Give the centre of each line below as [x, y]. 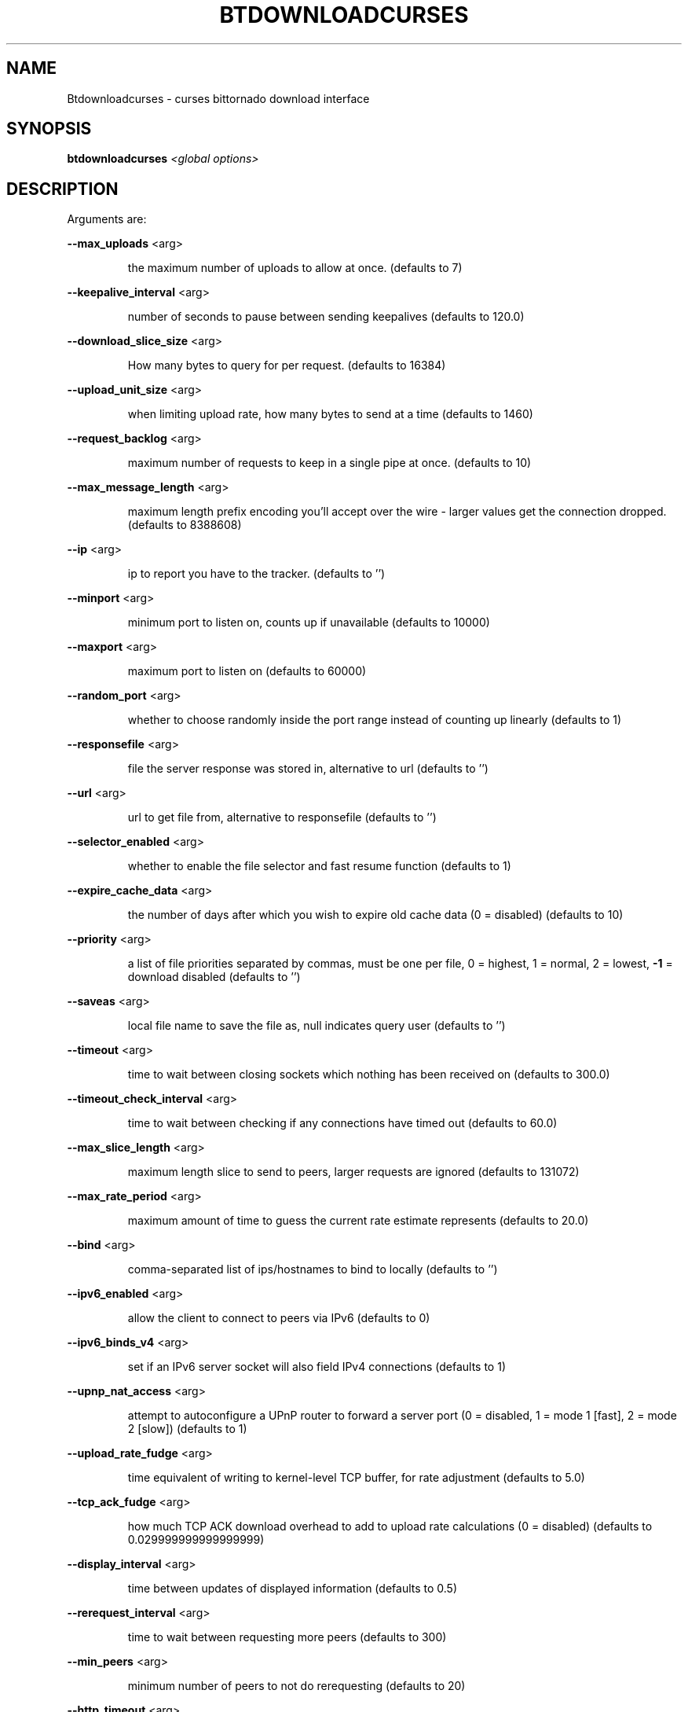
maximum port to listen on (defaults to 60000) [247, 671]
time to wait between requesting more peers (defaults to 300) [287, 1637]
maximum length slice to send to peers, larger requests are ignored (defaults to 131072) [353, 1172]
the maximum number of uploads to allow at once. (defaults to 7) [295, 268]
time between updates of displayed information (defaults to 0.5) [293, 1589]
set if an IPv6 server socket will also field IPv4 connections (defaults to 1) [317, 1367]
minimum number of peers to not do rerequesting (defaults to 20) [296, 1686]
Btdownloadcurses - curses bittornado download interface [218, 98]
